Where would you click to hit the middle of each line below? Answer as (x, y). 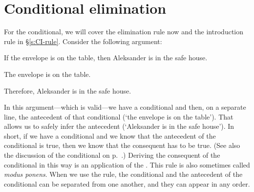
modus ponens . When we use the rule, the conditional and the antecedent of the (123, 174)
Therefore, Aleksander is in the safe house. (68, 90)
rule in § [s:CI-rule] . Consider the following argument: (83, 41)
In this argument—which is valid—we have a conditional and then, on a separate (125, 107)
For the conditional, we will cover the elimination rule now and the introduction (124, 32)
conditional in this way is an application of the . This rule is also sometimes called (127, 164)
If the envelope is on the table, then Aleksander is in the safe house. (106, 58)
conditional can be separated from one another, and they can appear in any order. (127, 183)
